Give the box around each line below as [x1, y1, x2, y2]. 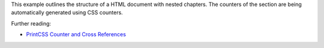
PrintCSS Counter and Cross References [26, 31, 126, 38]
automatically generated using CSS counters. [11, 9, 123, 16]
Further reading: [11, 20, 51, 27]
